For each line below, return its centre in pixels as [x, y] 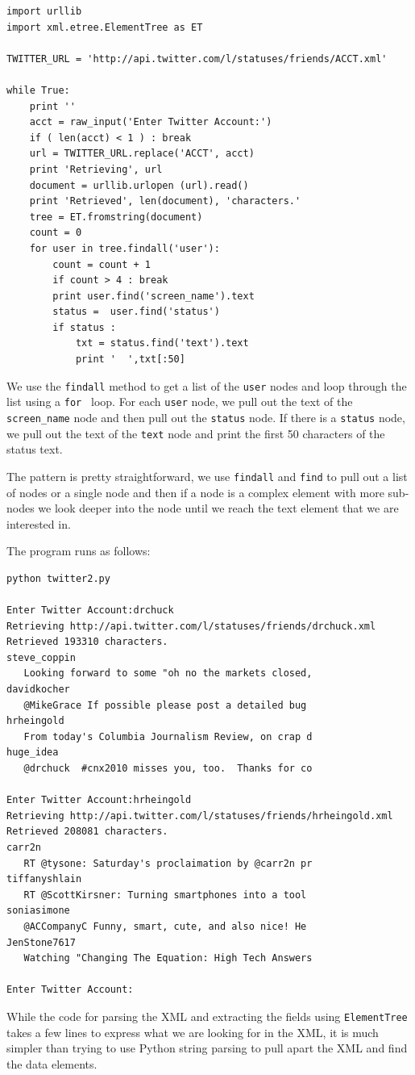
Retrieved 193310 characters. [87, 642]
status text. [35, 449]
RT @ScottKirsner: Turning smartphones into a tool [165, 895]
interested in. [39, 523]
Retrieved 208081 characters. [87, 832]
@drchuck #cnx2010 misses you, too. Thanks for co [168, 769]
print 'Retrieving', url [96, 169]
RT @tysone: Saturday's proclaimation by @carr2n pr [168, 863]
